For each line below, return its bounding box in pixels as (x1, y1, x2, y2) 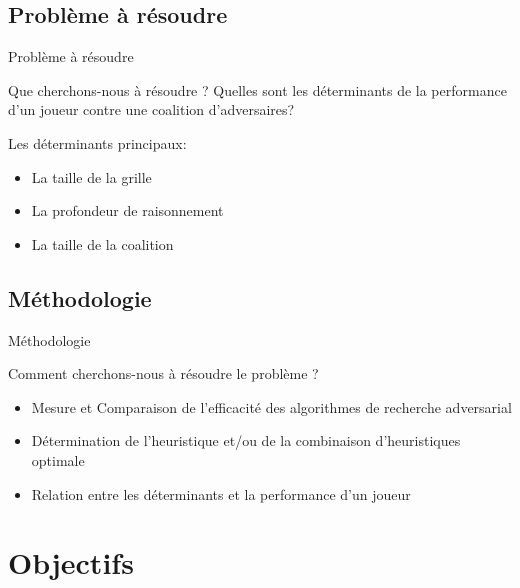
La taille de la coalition (31, 233, 174, 254)
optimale (31, 449, 85, 470)
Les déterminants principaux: (8, 132, 187, 153)
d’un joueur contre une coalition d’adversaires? (8, 99, 295, 120)
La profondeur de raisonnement (31, 200, 224, 221)
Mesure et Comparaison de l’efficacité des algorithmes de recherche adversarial (31, 396, 512, 417)
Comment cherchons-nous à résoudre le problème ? (8, 363, 319, 384)
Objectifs (8, 542, 134, 583)
